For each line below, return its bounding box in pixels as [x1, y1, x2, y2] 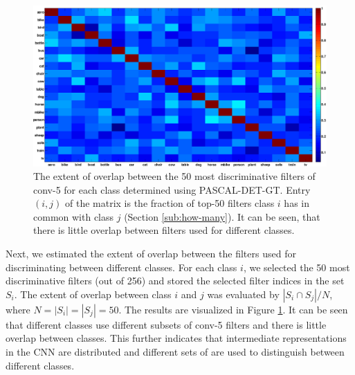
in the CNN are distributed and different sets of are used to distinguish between [6, 345, 345, 359]
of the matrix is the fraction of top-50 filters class [64, 196, 275, 210]
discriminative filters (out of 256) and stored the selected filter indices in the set [6, 273, 345, 288]
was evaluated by [207, 286, 280, 301]
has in [284, 196, 309, 210]
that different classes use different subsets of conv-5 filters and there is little [6, 317, 327, 331]
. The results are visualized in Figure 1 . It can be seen [118, 302, 348, 316]
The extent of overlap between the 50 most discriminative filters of [33, 169, 316, 183]
